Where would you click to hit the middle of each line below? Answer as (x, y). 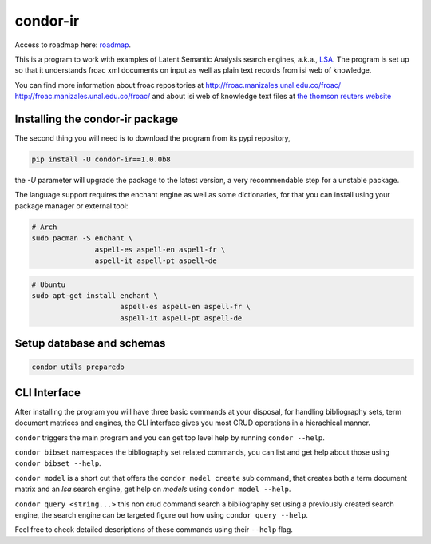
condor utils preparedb (78, 367)
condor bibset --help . (58, 463)
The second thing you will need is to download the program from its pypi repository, (152, 138)
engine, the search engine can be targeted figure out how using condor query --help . (162, 514)
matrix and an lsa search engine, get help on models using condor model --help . (153, 489)
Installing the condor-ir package (97, 119)
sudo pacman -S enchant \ (82, 238)
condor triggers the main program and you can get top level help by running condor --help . (170, 437)
